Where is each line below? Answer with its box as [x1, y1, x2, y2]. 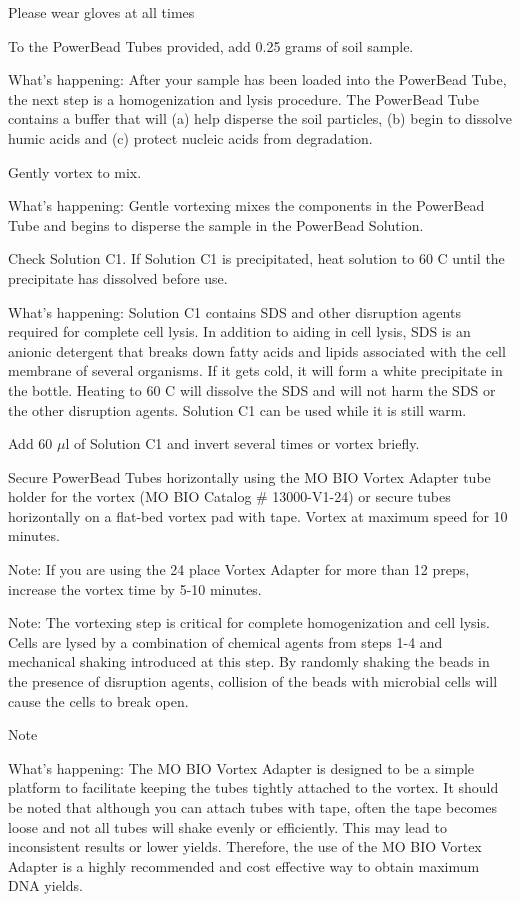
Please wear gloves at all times [8, 2, 195, 22]
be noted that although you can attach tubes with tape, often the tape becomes [8, 797, 497, 817]
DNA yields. [8, 875, 83, 896]
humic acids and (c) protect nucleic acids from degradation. [8, 127, 373, 148]
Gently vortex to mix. [8, 161, 142, 182]
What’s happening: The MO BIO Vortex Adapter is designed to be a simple [8, 757, 475, 778]
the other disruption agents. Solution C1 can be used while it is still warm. [8, 399, 467, 420]
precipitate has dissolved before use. [8, 267, 228, 288]
